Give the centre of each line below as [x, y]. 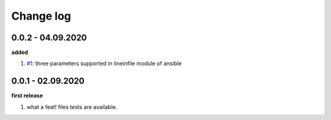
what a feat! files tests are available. [72, 107]
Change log [41, 16]
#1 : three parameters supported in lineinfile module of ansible [104, 64]
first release [27, 96]
